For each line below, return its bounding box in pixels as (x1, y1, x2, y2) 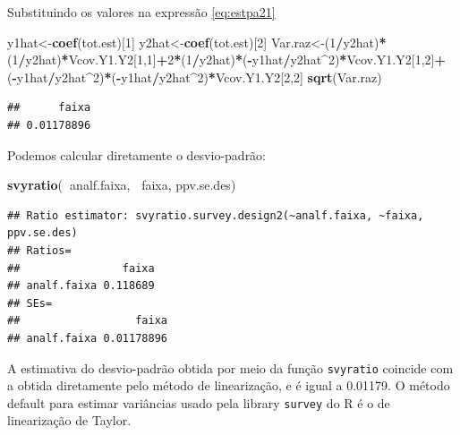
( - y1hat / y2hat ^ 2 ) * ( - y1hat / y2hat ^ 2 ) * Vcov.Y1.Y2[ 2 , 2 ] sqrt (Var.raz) (7, 67, 382, 86)
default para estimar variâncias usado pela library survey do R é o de (7, 393, 390, 412)
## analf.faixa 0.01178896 (7, 331, 167, 345)
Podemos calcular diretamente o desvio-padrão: (7, 145, 267, 164)
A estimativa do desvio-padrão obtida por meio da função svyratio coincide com (7, 358, 454, 377)
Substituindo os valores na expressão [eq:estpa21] (7, 3, 276, 21)
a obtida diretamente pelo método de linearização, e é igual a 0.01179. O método (7, 376, 450, 395)
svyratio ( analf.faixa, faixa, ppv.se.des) (7, 175, 236, 194)
